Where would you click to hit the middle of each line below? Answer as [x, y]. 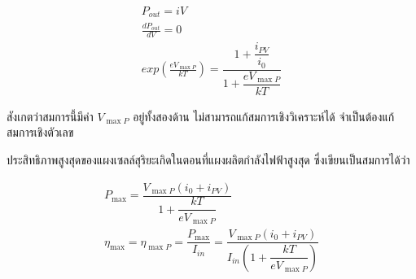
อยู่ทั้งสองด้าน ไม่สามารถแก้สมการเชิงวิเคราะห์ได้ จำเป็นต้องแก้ [264, 116]
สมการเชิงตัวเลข [40, 132]
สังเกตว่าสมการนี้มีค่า [50, 116]
